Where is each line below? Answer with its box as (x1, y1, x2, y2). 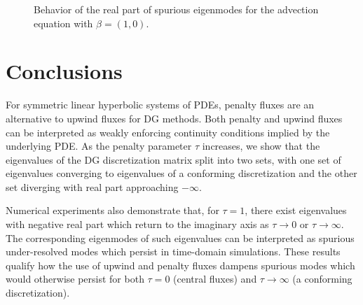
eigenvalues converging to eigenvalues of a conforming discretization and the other (6, 166, 357, 180)
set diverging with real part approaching (6, 179, 179, 194)
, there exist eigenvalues (245, 203, 347, 218)
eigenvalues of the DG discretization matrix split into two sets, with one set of (6, 152, 341, 166)
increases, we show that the (202, 139, 320, 153)
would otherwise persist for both (6, 271, 144, 286)
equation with (34, 15, 93, 30)
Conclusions (6, 57, 123, 85)
